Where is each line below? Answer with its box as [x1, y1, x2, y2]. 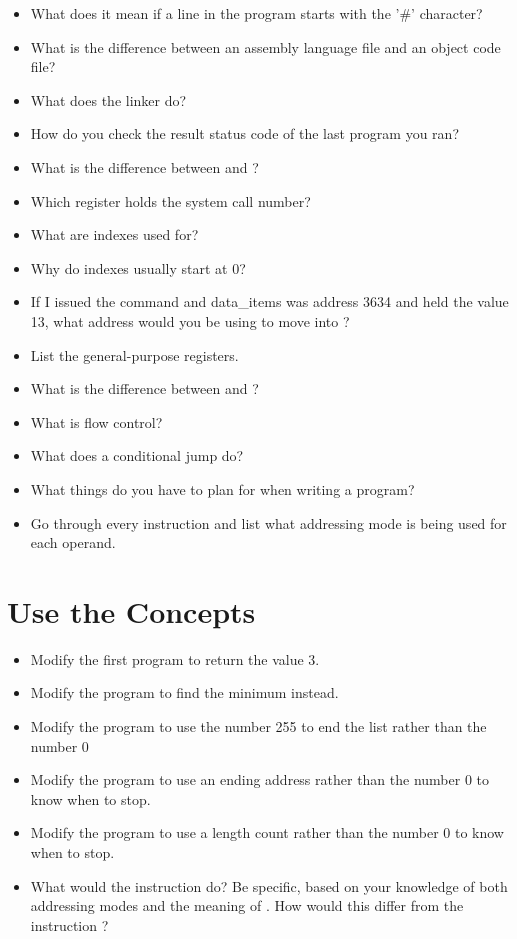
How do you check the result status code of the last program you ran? [30, 123, 459, 144]
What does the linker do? [30, 89, 187, 110]
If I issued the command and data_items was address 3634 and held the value [30, 291, 509, 312]
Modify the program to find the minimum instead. [30, 682, 339, 703]
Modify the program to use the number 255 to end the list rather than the [30, 716, 487, 736]
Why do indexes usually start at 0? [30, 257, 246, 278]
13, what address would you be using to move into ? [30, 310, 350, 331]
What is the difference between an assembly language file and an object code [30, 36, 501, 57]
